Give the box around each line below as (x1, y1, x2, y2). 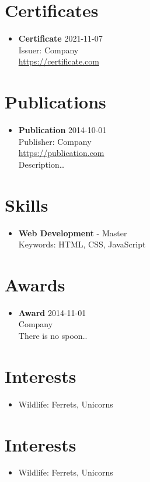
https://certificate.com (18, 55, 99, 67)
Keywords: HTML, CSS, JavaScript (18, 238, 146, 250)
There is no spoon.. (18, 330, 88, 342)
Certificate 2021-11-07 (18, 32, 103, 45)
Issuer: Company (18, 43, 79, 56)
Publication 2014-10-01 (18, 124, 107, 136)
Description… (18, 158, 65, 170)
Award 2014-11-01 (18, 306, 86, 318)
